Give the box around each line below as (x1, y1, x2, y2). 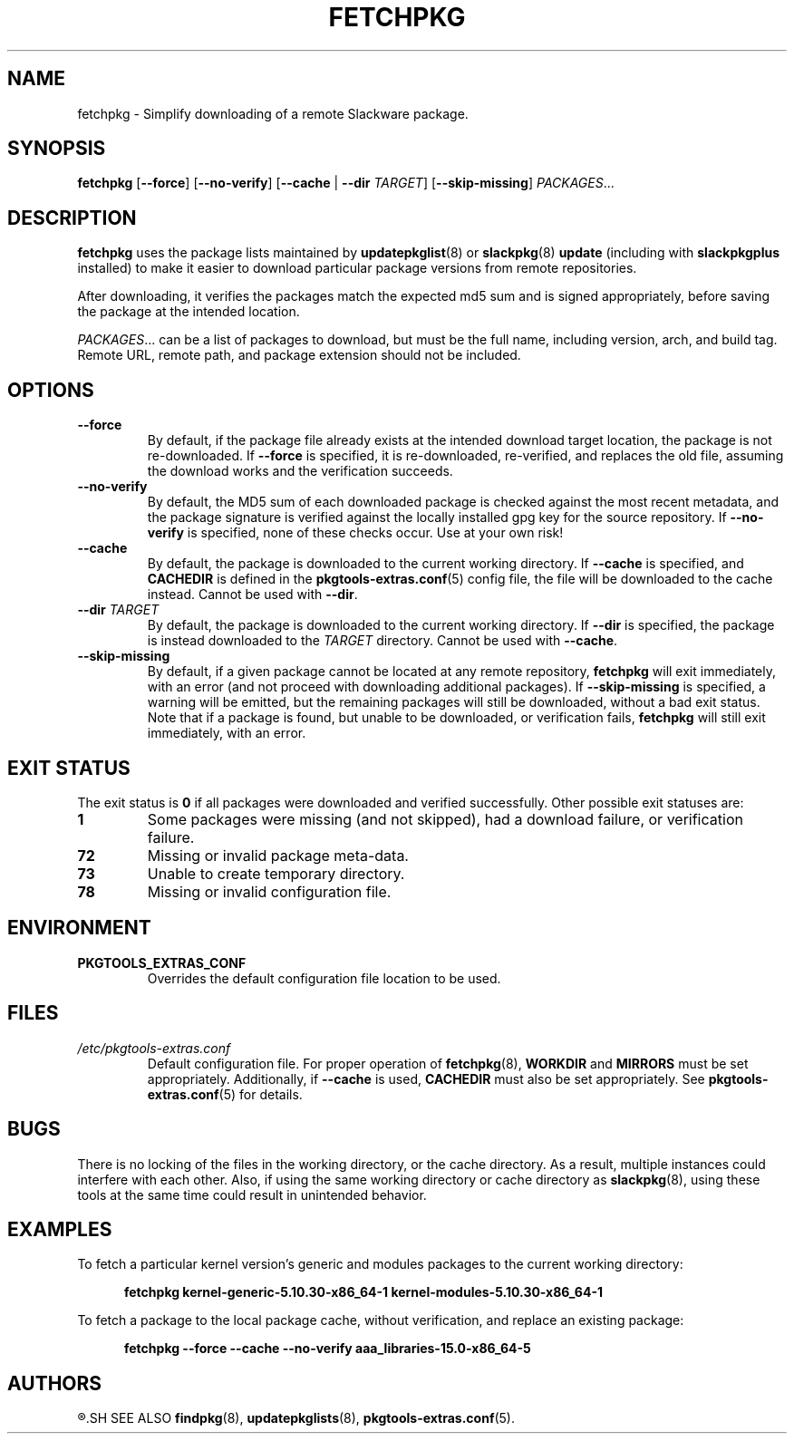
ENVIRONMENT (7, 916, 151, 940)
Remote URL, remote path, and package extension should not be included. (77, 347, 521, 363)
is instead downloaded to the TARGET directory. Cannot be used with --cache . (147, 633, 618, 649)
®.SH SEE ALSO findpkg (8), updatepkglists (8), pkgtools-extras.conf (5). (77, 1410, 516, 1426)
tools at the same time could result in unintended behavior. (77, 1186, 427, 1203)
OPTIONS (7, 378, 94, 401)
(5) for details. (218, 1086, 303, 1102)
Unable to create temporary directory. (147, 864, 405, 883)
